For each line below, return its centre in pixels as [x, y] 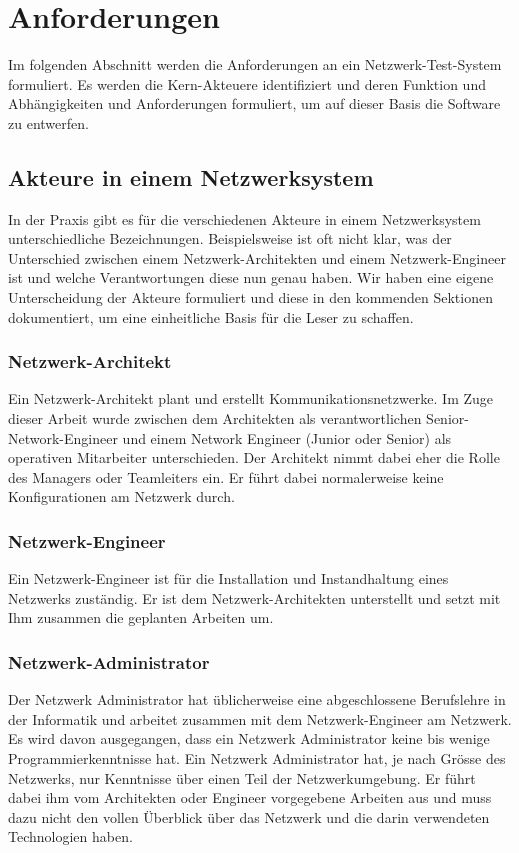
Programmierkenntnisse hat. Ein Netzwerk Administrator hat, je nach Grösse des [257, 758]
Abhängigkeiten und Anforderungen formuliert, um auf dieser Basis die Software [254, 103]
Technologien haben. [70, 836]
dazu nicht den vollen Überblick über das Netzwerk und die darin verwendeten [249, 816]
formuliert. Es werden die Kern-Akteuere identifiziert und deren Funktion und [247, 83]
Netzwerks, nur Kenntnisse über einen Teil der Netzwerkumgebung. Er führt [242, 777]
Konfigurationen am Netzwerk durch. [121, 496]
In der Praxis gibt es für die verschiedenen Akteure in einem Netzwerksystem [244, 218]
